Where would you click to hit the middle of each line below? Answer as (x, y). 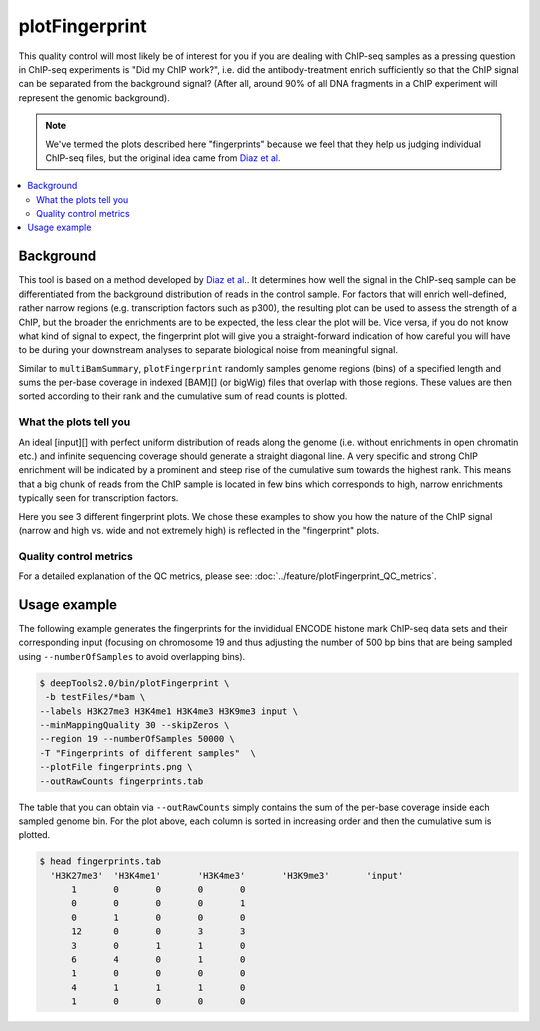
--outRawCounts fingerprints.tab (121, 781)
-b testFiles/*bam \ (95, 697)
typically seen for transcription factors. (98, 498)
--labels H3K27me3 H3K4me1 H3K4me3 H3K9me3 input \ (169, 711)
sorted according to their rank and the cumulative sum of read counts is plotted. (183, 396)
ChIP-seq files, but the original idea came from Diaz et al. (163, 157)
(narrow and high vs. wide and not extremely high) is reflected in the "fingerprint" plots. (199, 530)
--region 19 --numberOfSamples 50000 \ (137, 739)
